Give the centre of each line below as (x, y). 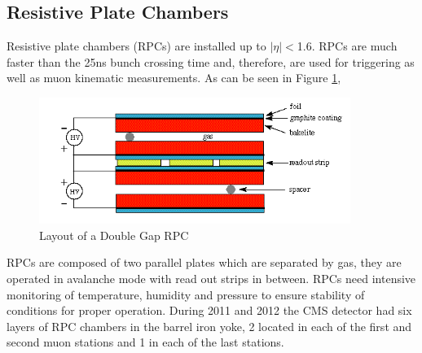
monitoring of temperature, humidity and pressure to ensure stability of (186, 294)
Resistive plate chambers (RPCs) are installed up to (136, 46)
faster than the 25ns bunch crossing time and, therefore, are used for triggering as (211, 61)
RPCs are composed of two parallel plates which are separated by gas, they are (204, 262)
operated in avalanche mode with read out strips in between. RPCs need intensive (211, 279)
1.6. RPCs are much (347, 46)
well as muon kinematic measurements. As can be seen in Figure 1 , (174, 78)
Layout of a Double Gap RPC (114, 235)
